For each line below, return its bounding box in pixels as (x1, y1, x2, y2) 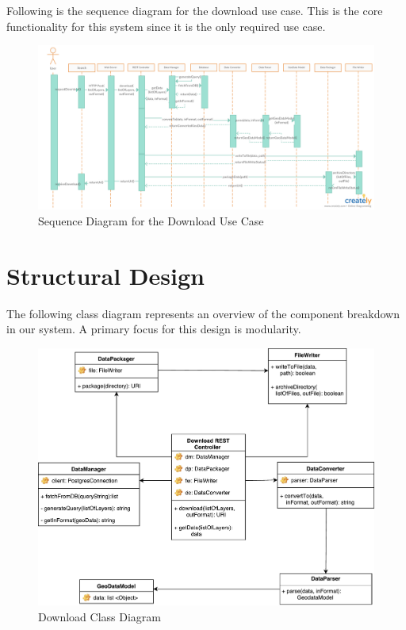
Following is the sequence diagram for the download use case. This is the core (6, 2, 383, 18)
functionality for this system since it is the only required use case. (6, 17, 326, 34)
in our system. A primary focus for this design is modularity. (6, 321, 301, 337)
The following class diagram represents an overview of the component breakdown (6, 305, 400, 321)
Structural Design (6, 259, 205, 291)
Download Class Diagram (38, 608, 161, 624)
